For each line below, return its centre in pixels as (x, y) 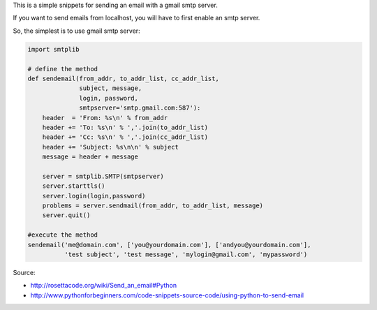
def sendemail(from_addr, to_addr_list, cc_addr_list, (123, 78)
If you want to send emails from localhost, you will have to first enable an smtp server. (136, 18)
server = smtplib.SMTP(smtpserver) (103, 176)
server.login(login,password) (94, 196)
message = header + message (90, 157)
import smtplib (53, 49)
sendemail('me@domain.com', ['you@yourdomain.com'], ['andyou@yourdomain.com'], (169, 245)
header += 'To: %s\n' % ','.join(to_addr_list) (125, 127)
